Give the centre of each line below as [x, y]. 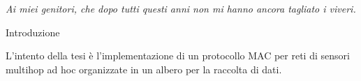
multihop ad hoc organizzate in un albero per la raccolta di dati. [144, 69]
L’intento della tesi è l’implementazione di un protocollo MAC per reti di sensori [178, 56]
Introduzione [33, 32]
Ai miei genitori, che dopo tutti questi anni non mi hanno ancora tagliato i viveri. [181, 8]
